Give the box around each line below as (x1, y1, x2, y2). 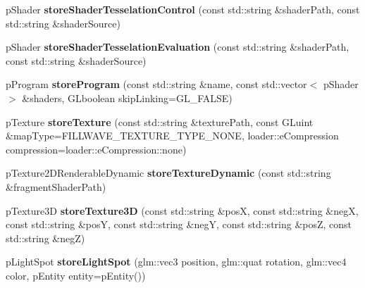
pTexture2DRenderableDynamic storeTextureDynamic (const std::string (6, 165, 331, 180)
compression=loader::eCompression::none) (6, 142, 187, 156)
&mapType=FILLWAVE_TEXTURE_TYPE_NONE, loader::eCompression (6, 128, 339, 143)
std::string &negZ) (6, 230, 85, 245)
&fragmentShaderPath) (6, 179, 106, 194)
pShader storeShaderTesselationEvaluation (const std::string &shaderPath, (6, 39, 349, 54)
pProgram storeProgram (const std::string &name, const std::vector (6, 77, 307, 92)
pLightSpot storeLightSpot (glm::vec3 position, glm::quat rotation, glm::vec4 (6, 254, 347, 269)
